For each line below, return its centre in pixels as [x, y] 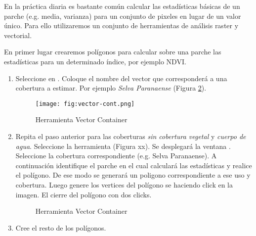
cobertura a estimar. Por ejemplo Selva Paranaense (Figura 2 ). [111, 88]
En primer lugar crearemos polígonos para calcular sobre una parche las [113, 52]
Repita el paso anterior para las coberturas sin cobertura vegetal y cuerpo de [131, 136]
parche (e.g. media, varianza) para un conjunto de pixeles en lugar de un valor [123, 16]
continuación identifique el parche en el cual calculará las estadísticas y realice [134, 165]
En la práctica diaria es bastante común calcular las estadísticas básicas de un [122, 6]
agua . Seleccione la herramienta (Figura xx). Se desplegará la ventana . [123, 146]
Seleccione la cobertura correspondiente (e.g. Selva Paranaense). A [116, 156]
